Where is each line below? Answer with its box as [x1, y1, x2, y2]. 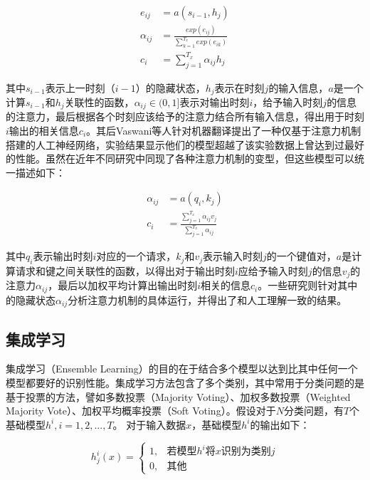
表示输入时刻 [203, 249, 263, 264]
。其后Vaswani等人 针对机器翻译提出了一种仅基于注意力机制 [86, 123, 361, 138]
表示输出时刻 [33, 249, 93, 264]
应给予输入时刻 [238, 263, 308, 278]
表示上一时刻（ [45, 80, 115, 95]
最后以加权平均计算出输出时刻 [58, 278, 198, 293]
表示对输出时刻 [179, 94, 250, 109]
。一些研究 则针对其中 [258, 278, 358, 293]
